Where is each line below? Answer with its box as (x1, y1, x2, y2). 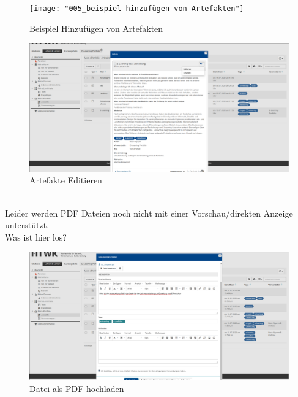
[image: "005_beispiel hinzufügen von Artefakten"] (29, 4, 244, 13)
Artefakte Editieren (29, 174, 102, 187)
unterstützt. (5, 218, 50, 231)
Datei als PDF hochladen (29, 382, 124, 395)
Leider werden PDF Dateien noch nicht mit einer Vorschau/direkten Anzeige (5, 206, 293, 219)
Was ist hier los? (5, 230, 67, 243)
